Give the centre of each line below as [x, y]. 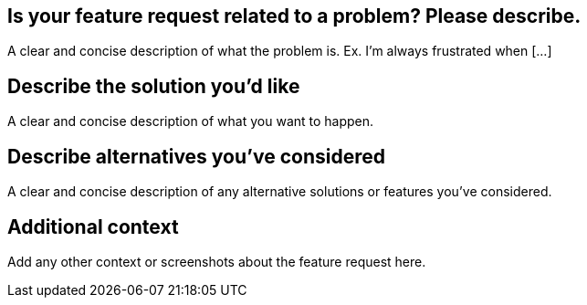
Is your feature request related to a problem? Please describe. [294, 16]
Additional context [93, 226]
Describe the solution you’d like [154, 86]
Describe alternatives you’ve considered [197, 156]
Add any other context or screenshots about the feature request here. [217, 261]
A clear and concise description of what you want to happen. [191, 121]
